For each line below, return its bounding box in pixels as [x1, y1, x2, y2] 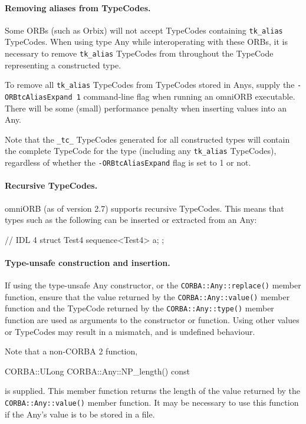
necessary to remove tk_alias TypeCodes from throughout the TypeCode [5, 47, 274, 60]
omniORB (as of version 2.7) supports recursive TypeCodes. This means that [5, 202, 284, 214]
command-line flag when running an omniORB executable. [83, 90, 295, 102]
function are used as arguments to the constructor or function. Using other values [5, 314, 300, 326]
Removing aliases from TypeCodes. [5, 1, 151, 14]
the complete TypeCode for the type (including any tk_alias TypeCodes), [5, 144, 277, 157]
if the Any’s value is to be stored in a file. [5, 407, 155, 420]
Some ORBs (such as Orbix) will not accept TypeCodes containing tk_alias [5, 24, 283, 36]
